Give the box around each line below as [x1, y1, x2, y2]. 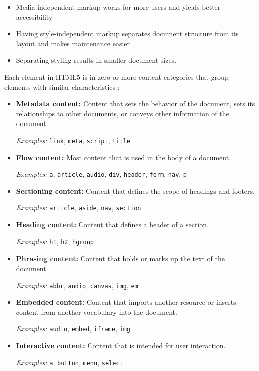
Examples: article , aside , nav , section [16, 202, 141, 213]
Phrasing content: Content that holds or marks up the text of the [16, 253, 225, 264]
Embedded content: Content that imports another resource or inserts [16, 297, 236, 307]
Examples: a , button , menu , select [16, 357, 123, 367]
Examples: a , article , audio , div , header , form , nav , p [16, 169, 187, 179]
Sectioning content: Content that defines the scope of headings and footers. [16, 185, 255, 196]
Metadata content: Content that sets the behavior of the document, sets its [16, 98, 255, 109]
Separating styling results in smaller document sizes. [16, 55, 177, 65]
